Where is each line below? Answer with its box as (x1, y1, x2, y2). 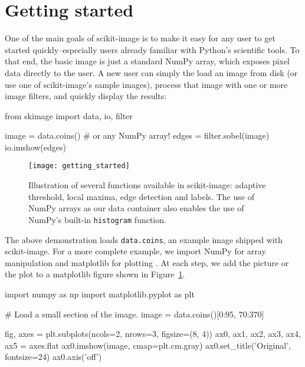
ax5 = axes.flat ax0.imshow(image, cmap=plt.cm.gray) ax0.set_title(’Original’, (5, 339, 291, 351)
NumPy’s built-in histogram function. (28, 213, 166, 225)
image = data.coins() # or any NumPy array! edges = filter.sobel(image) (5, 129, 270, 142)
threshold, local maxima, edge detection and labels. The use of (28, 190, 254, 202)
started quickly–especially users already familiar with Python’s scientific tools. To (5, 43, 300, 55)
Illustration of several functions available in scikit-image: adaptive (28, 179, 266, 191)
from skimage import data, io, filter (5, 109, 133, 122)
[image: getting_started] (28, 162, 130, 171)
